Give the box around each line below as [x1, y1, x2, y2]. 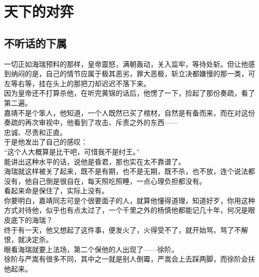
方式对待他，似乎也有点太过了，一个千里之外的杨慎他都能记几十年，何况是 [4, 205, 248, 215]
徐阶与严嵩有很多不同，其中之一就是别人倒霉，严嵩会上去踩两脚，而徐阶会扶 [4, 254, 255, 264]
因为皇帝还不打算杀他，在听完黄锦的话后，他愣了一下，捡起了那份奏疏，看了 [4, 88, 255, 98]
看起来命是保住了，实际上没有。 [4, 185, 109, 196]
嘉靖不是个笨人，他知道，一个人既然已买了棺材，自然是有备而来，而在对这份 [4, 107, 255, 118]
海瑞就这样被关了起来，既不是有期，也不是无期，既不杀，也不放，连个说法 [4, 166, 248, 176]
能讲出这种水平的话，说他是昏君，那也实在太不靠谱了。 [4, 156, 185, 166]
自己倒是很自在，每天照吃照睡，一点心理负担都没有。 [31, 175, 206, 186]
